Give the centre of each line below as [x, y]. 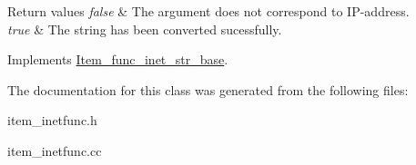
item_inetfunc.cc [55, 150]
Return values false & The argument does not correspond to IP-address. [208, 11]
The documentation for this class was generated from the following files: [208, 89]
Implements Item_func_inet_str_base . [118, 59]
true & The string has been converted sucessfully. [145, 29]
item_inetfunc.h [52, 120]
